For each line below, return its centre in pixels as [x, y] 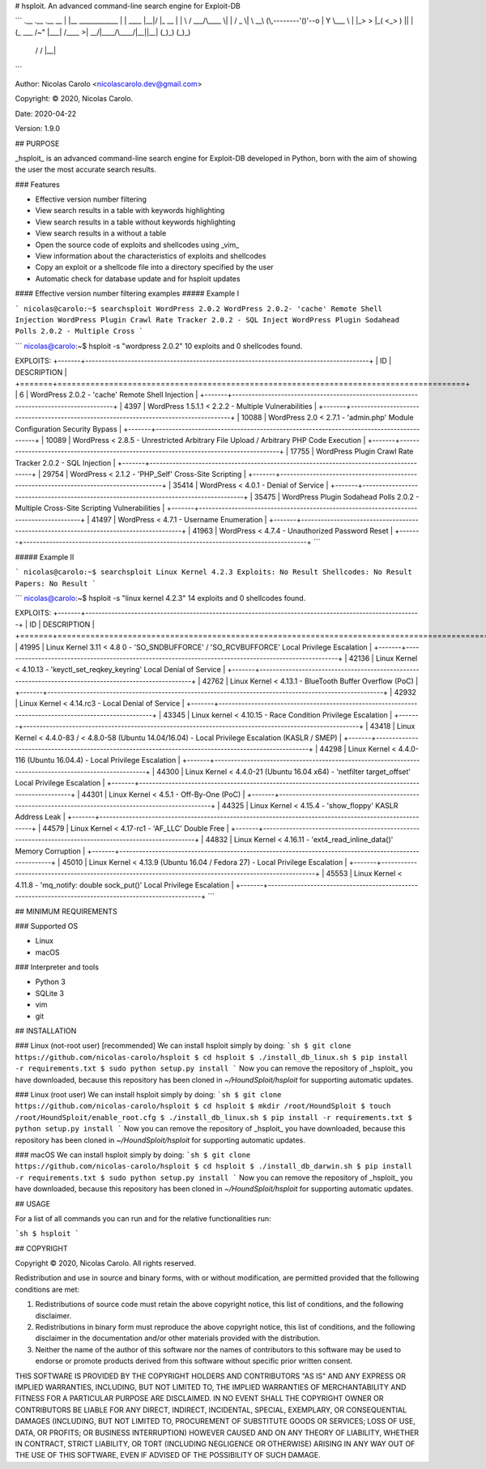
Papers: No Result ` [56, 583]
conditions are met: [47, 1289]
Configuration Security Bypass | [68, 428]
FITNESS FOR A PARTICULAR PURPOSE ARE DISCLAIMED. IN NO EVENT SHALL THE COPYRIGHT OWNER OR [199, 1399]
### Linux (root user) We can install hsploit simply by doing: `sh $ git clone [148, 1094]
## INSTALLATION [46, 1031]
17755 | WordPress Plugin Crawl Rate [352, 451]
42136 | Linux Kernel [383, 658]
